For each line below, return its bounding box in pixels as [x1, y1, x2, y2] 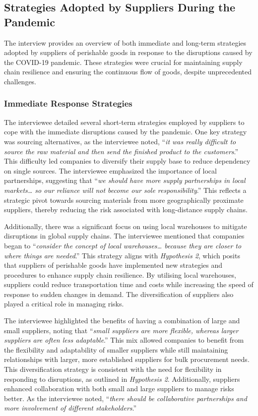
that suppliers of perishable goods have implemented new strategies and [4, 260, 223, 270]
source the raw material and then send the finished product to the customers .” [4, 146, 239, 156]
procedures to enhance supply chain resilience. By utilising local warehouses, [4, 269, 236, 280]
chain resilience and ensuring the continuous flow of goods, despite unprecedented [4, 66, 252, 77]
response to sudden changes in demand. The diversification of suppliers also [4, 289, 234, 299]
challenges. [4, 76, 37, 86]
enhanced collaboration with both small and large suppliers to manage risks [4, 383, 234, 394]
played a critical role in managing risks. [4, 298, 124, 309]
